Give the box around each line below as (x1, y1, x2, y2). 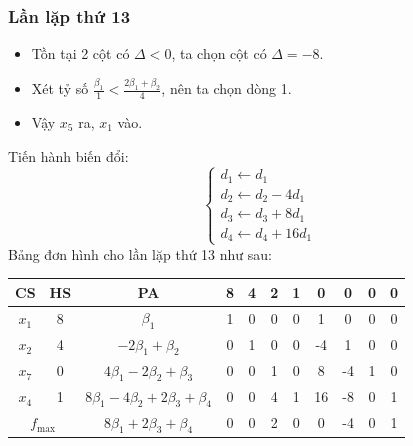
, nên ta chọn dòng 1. (161, 78, 292, 99)
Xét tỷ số (31, 78, 89, 99)
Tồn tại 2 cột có (31, 43, 130, 64)
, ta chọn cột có (171, 43, 267, 64)
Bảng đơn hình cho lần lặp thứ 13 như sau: (8, 243, 272, 264)
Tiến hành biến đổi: (8, 145, 129, 166)
